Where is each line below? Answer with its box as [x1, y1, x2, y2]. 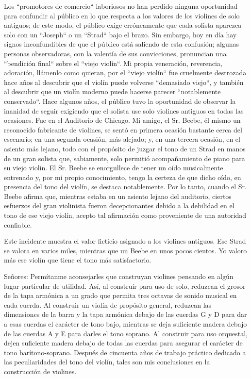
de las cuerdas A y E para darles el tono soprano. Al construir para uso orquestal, [4, 328, 248, 338]
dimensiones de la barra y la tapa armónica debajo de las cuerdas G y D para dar [4, 309, 247, 319]
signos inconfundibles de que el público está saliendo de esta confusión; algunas [4, 39, 239, 49]
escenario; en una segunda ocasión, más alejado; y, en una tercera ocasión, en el [4, 134, 240, 144]
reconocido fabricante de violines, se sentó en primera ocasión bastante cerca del [4, 124, 242, 134]
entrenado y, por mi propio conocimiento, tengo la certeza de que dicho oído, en [4, 172, 241, 182]
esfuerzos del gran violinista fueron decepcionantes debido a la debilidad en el [4, 200, 234, 211]
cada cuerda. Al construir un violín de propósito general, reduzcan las [4, 299, 212, 310]
